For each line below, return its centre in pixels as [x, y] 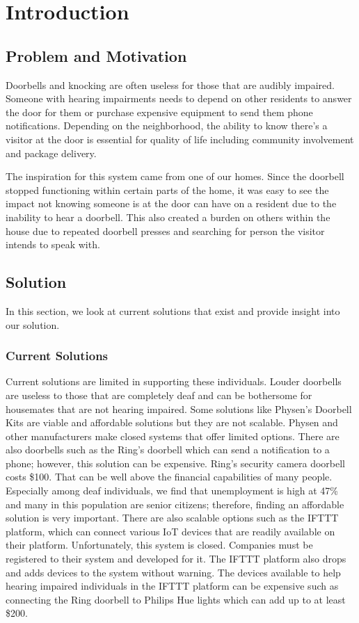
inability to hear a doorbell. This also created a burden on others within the [168, 217]
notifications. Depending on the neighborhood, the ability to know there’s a [167, 126]
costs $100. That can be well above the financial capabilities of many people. [169, 477]
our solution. [33, 324]
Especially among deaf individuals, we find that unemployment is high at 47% [172, 491]
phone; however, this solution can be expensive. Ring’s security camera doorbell [176, 463]
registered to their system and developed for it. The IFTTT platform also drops [176, 559]
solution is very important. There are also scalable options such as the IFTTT [172, 518]
